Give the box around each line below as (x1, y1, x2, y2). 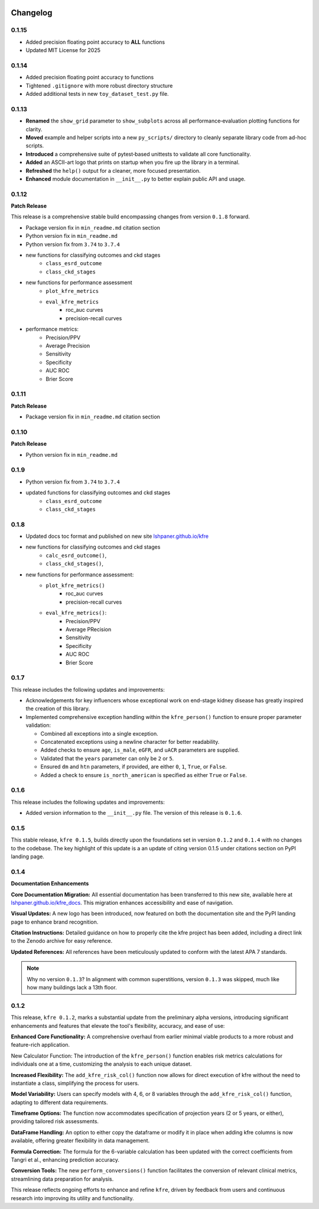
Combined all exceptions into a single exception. (40, 730, 159, 737)
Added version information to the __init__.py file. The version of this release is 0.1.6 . (25, 810, 242, 817)
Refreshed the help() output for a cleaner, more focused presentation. (25, 167, 201, 174)
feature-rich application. (11, 1042, 70, 1049)
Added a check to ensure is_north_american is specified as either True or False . (40, 771, 248, 778)
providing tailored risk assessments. (11, 1118, 99, 1125)
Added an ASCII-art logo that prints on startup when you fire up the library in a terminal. (25, 159, 240, 166)
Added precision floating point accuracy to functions (25, 74, 154, 81)
